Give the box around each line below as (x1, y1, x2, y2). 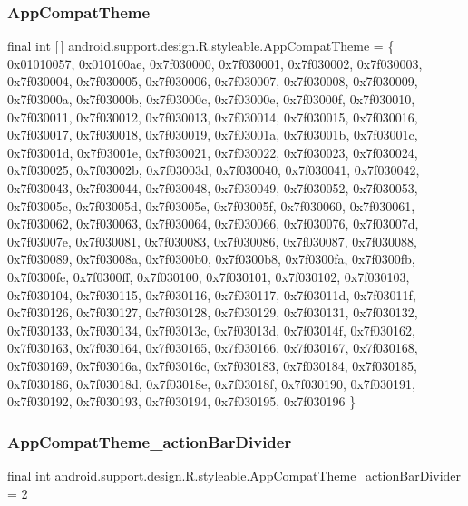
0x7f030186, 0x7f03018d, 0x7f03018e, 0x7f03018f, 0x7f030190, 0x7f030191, (7, 374, 416, 393)
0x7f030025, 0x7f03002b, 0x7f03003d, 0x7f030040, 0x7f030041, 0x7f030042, (7, 161, 420, 180)
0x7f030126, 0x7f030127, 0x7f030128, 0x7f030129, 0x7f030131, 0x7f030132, (7, 303, 418, 322)
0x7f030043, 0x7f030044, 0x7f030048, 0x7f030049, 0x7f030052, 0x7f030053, (7, 178, 418, 197)
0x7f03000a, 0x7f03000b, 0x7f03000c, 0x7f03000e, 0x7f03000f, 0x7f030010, (7, 90, 415, 108)
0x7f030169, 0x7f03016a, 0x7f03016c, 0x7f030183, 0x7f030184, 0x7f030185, (7, 355, 417, 375)
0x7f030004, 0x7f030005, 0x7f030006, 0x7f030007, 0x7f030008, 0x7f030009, (7, 72, 418, 91)
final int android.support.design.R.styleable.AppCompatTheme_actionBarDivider (7, 465, 462, 484)
